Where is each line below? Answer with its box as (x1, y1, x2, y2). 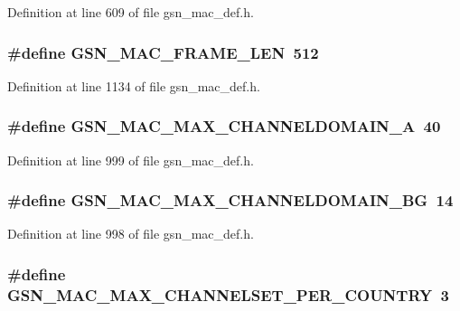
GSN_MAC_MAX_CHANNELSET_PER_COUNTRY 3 (7, 283, 450, 306)
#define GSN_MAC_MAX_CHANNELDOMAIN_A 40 (7, 115, 441, 137)
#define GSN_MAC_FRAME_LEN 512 (7, 41, 319, 63)
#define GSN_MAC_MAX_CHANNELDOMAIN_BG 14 (7, 189, 454, 212)
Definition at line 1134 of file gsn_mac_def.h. (7, 76, 260, 95)
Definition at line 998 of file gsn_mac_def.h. (7, 224, 254, 243)
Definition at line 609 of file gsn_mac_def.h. (7, 3, 254, 21)
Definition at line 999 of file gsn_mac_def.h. (7, 150, 254, 169)
